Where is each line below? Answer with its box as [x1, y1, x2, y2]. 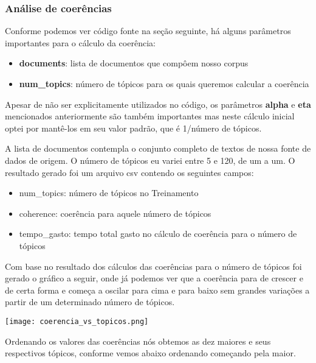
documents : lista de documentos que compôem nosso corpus [19, 57, 249, 69]
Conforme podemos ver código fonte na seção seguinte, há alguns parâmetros [5, 24, 291, 37]
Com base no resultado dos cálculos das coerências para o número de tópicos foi [5, 259, 302, 272]
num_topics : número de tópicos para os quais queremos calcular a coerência [19, 77, 309, 90]
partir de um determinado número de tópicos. [5, 295, 175, 308]
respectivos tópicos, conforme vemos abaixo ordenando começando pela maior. [5, 347, 296, 359]
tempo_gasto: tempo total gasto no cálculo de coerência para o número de [19, 227, 297, 240]
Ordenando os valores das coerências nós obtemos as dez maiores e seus [5, 334, 271, 347]
